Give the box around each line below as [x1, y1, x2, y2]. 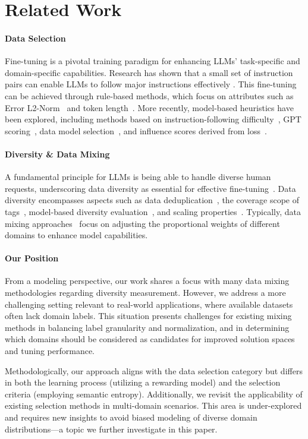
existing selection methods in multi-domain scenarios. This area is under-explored [5, 399, 302, 412]
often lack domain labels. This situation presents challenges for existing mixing [5, 309, 292, 322]
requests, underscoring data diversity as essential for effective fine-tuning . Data [5, 182, 296, 194]
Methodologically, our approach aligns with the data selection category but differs [5, 364, 303, 377]
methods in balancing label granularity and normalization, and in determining [5, 321, 290, 333]
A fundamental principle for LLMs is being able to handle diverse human [5, 170, 271, 183]
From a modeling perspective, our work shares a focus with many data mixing [5, 274, 290, 287]
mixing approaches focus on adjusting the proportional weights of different [5, 217, 280, 229]
